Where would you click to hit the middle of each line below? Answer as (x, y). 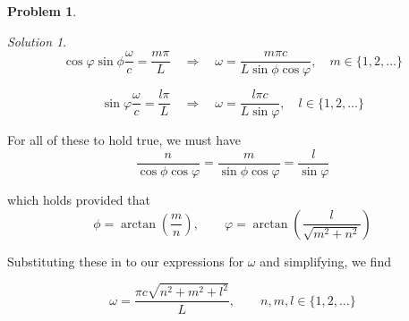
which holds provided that (79, 199)
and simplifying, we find (325, 261)
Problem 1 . (42, 11)
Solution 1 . (37, 41)
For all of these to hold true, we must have (124, 140)
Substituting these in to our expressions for (126, 261)
